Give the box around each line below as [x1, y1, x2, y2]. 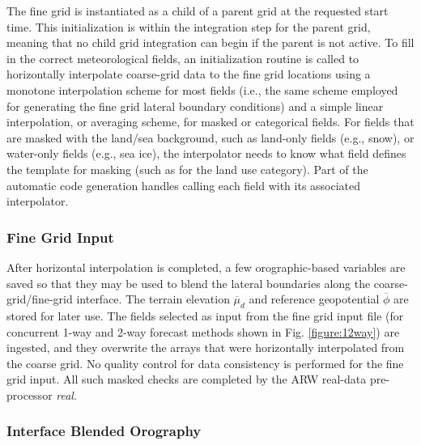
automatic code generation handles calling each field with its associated [6, 176, 361, 193]
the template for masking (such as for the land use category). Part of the [6, 160, 368, 177]
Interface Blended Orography [6, 421, 202, 441]
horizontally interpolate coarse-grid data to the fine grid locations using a [6, 66, 371, 83]
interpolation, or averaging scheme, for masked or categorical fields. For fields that [6, 113, 415, 130]
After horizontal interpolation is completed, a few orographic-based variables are [6, 258, 406, 275]
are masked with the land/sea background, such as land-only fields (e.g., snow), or [6, 129, 415, 146]
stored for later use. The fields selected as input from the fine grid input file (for [6, 307, 404, 324]
